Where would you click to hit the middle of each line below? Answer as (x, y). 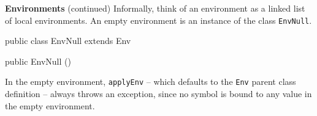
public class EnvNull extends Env (68, 41)
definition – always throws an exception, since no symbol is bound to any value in (158, 94)
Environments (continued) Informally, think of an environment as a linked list (155, 8)
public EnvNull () (38, 61)
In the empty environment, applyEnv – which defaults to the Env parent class (151, 82)
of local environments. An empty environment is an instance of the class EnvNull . (158, 20)
